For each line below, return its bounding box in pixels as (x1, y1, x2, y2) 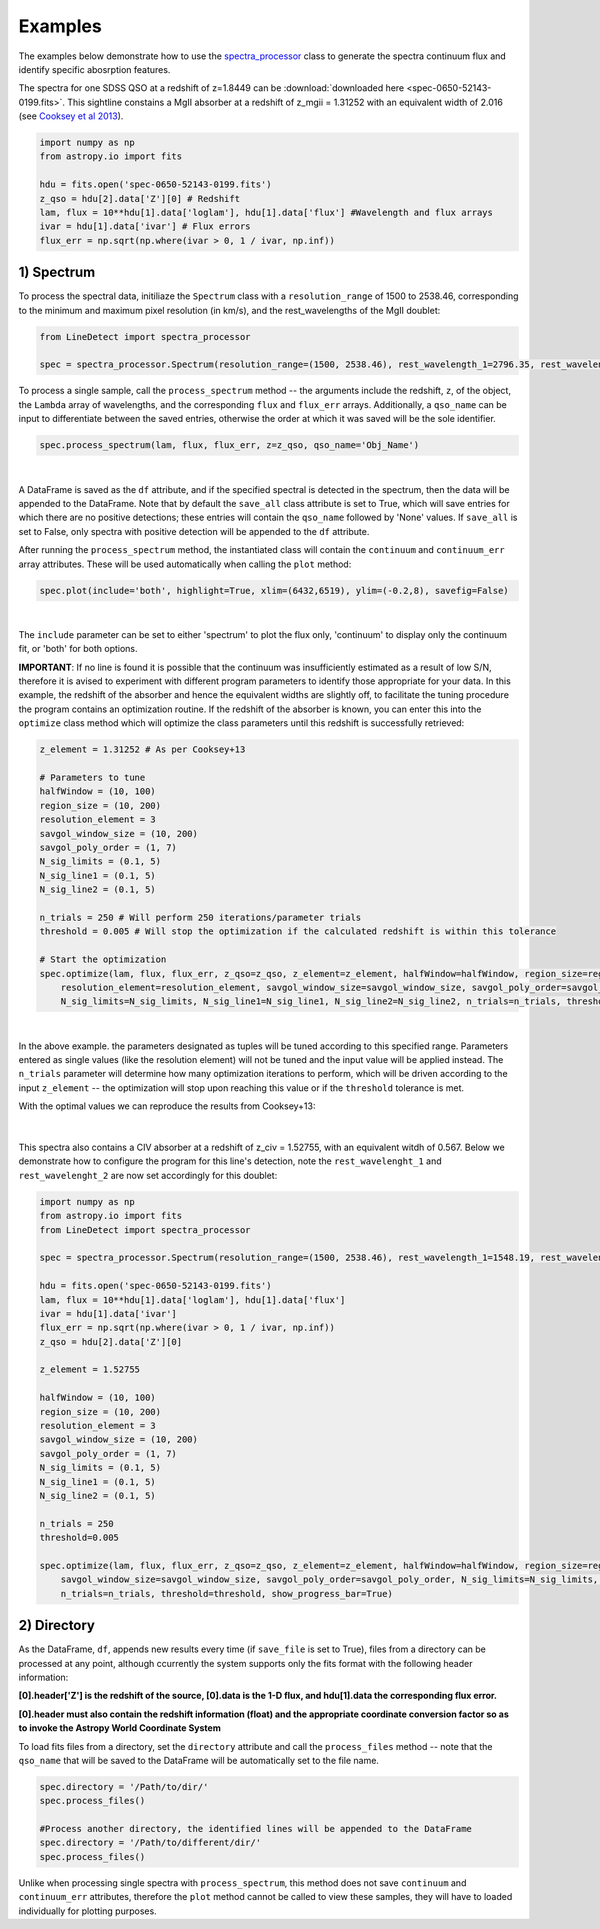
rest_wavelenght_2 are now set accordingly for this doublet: (18, 1169, 278, 1181)
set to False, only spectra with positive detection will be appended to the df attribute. (18, 525, 370, 537)
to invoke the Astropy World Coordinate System (18, 1722, 222, 1734)
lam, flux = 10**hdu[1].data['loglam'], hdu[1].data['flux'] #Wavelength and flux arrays (39, 207, 494, 219)
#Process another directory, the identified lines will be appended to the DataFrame (39, 1823, 472, 1835)
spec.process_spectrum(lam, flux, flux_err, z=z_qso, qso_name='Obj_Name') (39, 440, 420, 451)
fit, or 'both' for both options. (18, 643, 139, 655)
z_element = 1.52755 (39, 1364, 140, 1375)
